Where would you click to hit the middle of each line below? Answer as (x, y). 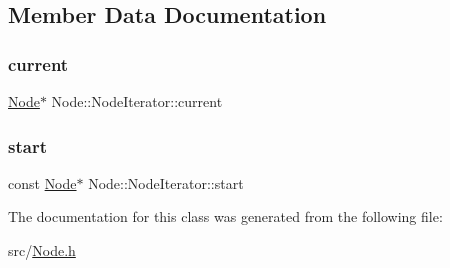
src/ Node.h (42, 250)
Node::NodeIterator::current (137, 101)
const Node (42, 182)
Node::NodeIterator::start (166, 182)
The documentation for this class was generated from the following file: (225, 216)
